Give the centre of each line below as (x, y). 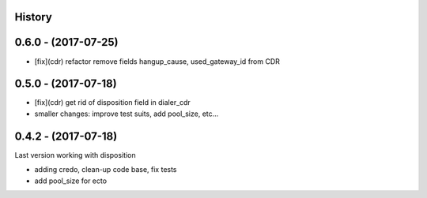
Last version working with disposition (75, 155)
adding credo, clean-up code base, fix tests (106, 170)
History (34, 17)
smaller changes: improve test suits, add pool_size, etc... (127, 114)
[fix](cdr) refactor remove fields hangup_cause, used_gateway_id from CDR (157, 61)
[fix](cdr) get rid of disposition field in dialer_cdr (113, 103)
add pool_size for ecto (70, 181)
